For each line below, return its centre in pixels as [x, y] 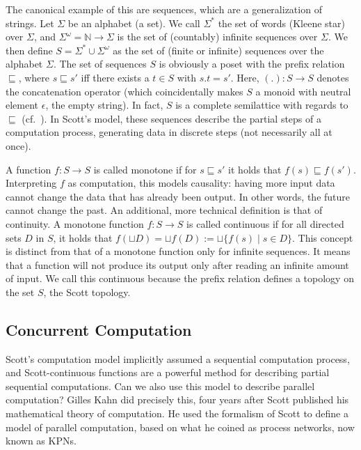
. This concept [323, 237]
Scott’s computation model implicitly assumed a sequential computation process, [178, 358]
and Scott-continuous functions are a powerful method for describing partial [168, 372]
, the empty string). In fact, [104, 105]
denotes [333, 77]
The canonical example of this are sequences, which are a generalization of [164, 9]
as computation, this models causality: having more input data [201, 183]
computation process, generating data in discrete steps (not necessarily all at [169, 132]
